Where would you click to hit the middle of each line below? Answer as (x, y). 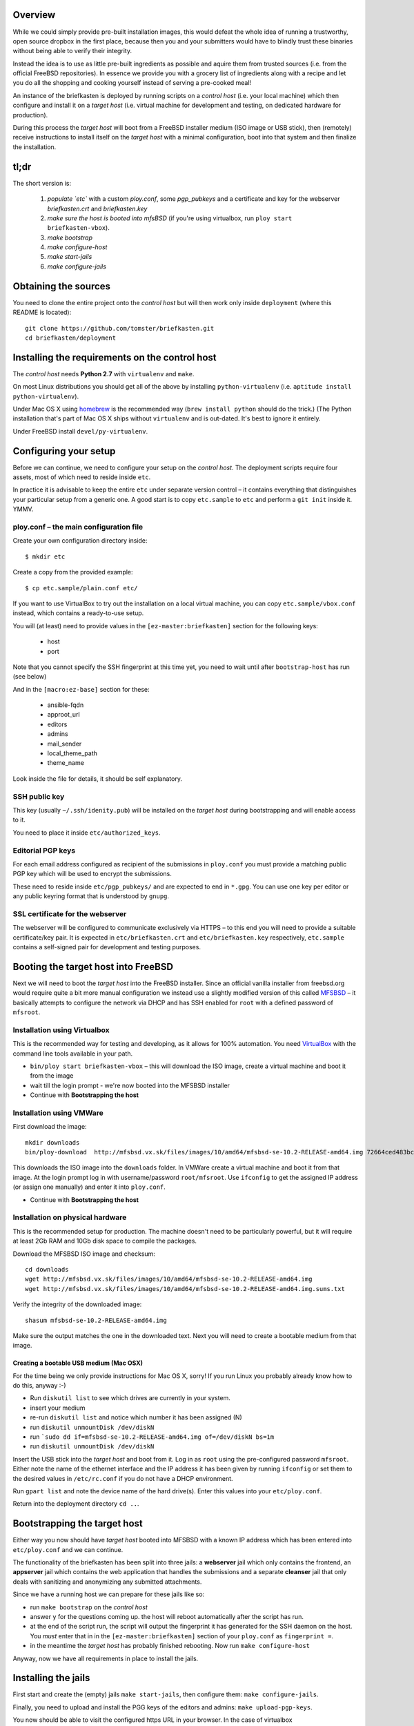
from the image (52, 1076)
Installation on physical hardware (70, 1217)
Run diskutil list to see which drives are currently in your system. (130, 1398)
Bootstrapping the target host (78, 1523)
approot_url (63, 715)
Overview (34, 15)
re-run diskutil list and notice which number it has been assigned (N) (136, 1417)
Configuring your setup (64, 451)
